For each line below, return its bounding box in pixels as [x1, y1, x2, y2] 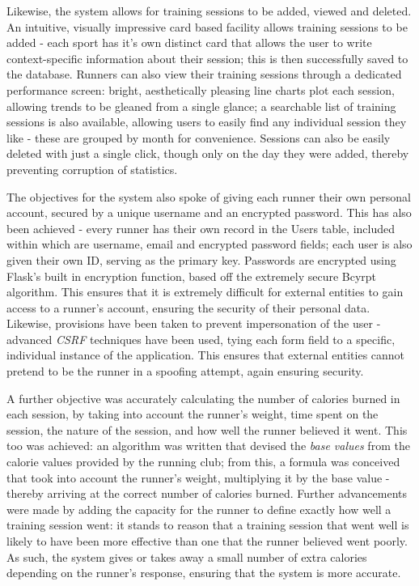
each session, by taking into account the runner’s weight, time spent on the [6, 406, 379, 423]
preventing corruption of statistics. [6, 160, 178, 177]
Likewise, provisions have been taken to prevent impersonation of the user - [6, 315, 381, 332]
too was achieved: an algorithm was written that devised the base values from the [6, 437, 410, 454]
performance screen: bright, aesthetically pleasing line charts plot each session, [6, 81, 395, 98]
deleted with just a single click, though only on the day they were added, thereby [6, 145, 409, 162]
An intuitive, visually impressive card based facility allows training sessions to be [6, 18, 408, 35]
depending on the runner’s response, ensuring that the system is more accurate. [6, 564, 401, 581]
